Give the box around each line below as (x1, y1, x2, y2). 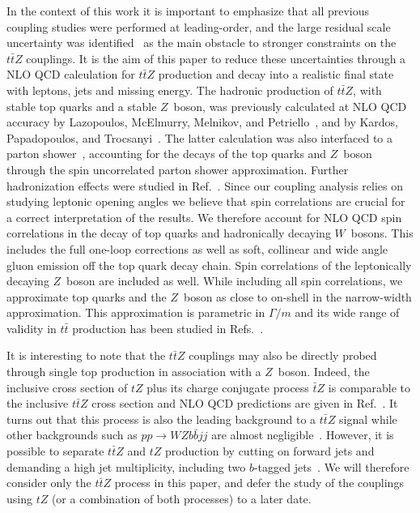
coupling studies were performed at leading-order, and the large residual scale (6, 18, 391, 35)
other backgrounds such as (6, 426, 138, 443)
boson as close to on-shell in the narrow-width (183, 288, 412, 305)
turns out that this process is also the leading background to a (6, 410, 316, 427)
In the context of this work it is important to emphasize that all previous (6, 2, 370, 19)
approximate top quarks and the (6, 288, 167, 305)
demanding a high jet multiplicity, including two (6, 458, 246, 475)
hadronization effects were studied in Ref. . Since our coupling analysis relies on (6, 177, 403, 194)
